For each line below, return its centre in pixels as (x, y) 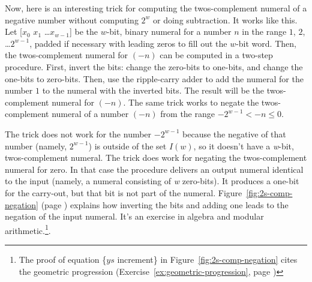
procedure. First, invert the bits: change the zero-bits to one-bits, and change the (154, 66)
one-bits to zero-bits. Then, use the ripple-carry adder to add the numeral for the (154, 78)
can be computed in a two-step (216, 55)
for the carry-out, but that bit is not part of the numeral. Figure (124, 192)
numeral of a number (90, 114)
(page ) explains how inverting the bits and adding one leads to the (165, 204)
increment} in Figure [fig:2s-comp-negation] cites (207, 259)
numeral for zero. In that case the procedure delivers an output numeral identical (154, 169)
